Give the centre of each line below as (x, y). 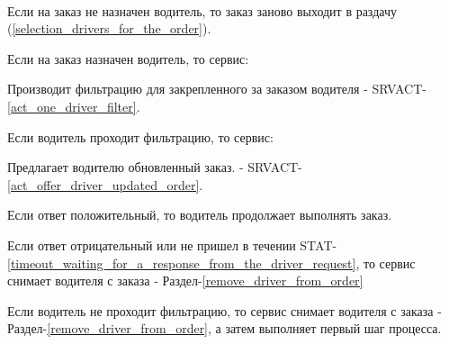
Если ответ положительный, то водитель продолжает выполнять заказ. (200, 215)
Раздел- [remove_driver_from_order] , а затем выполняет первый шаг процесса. (224, 328)
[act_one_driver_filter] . (74, 106)
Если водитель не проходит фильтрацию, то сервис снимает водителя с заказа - (224, 310)
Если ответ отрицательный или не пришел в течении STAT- (172, 244)
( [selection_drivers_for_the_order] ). (109, 28)
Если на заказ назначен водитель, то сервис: (128, 58)
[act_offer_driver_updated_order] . (105, 184)
